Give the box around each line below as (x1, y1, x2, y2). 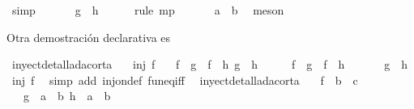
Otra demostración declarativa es (6, 28, 171, 45)
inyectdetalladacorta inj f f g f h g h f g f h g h (11, 56, 408, 73)
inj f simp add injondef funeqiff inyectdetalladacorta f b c (11, 71, 358, 88)
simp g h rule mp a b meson (11, 2, 284, 18)
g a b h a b (23, 87, 111, 104)
